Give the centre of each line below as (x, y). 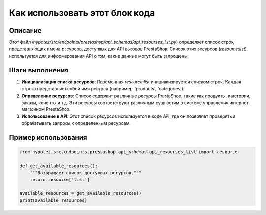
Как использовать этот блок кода (82, 13)
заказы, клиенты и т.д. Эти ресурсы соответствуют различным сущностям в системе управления (125, 102)
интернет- (240, 102)
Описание (25, 30)
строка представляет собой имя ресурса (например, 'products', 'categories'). (103, 89)
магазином (33, 109)
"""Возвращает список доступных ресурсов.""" (86, 173)
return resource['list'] (60, 179)
